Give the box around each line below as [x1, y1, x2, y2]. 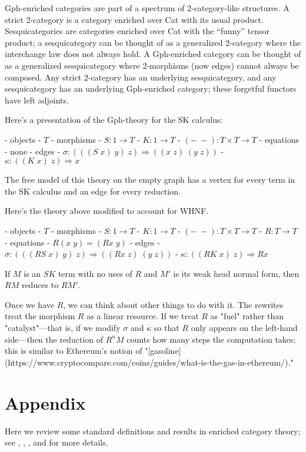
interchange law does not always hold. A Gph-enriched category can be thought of [5, 48, 301, 60]
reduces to [21, 279, 59, 291]
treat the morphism [5, 310, 75, 322]
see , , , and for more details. [5, 436, 108, 448]
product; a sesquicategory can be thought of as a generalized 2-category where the [5, 36, 301, 48]
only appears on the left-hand [191, 322, 298, 334]
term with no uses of [58, 267, 132, 279]
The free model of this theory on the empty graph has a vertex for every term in [5, 173, 295, 186]
